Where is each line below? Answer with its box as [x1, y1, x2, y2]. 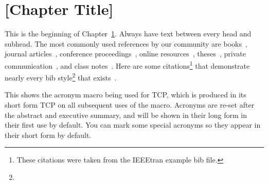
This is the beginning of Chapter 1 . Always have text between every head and [5, 28, 252, 39]
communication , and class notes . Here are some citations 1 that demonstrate [5, 58, 250, 71]
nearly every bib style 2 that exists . [5, 71, 117, 83]
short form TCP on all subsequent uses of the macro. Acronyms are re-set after [5, 99, 255, 110]
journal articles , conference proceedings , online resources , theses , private [5, 48, 246, 59]
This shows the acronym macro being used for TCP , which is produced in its [5, 89, 246, 100]
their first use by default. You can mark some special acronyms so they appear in [5, 119, 261, 130]
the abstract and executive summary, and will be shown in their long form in [5, 109, 247, 120]
